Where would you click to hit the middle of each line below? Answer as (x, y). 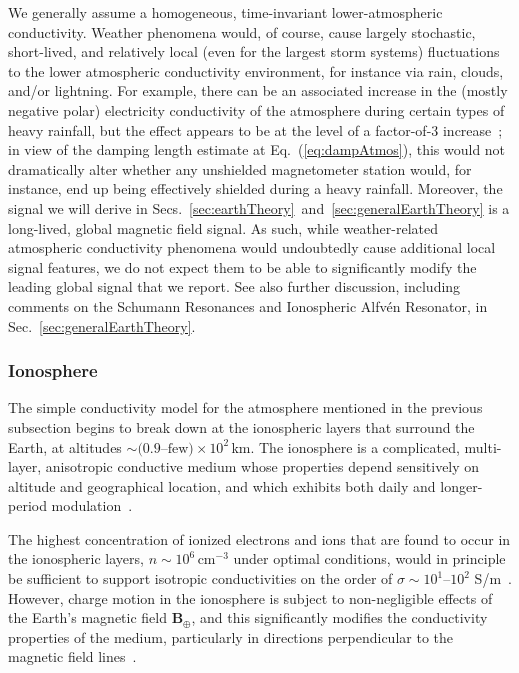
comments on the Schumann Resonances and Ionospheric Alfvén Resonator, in (248, 305)
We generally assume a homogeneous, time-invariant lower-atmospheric (225, 12)
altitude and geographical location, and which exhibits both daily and (222, 485)
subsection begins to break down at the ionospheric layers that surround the (241, 426)
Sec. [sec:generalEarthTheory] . (102, 325)
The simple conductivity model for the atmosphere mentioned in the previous (245, 407)
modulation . (92, 505)
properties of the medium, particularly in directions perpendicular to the (230, 636)
